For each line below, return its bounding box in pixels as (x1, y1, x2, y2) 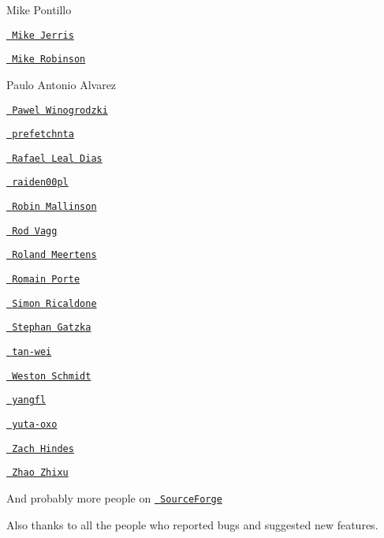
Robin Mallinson (12, 201, 97, 213)
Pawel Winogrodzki (12, 104, 108, 116)
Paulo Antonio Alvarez (6, 76, 117, 92)
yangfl (12, 394, 47, 406)
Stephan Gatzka (12, 322, 91, 334)
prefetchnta (12, 129, 74, 140)
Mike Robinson (12, 54, 86, 65)
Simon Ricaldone (12, 297, 97, 309)
